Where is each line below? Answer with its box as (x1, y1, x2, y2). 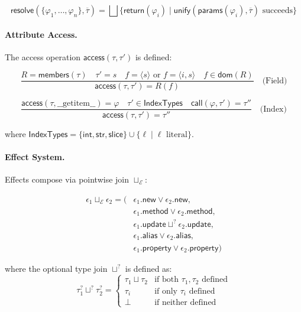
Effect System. (5, 150, 65, 162)
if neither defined (154, 298, 216, 307)
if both (154, 275, 179, 284)
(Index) (260, 105, 287, 113)
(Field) (262, 76, 287, 85)
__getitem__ (57, 99, 96, 108)
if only (154, 287, 178, 295)
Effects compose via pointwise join (5, 173, 130, 185)
